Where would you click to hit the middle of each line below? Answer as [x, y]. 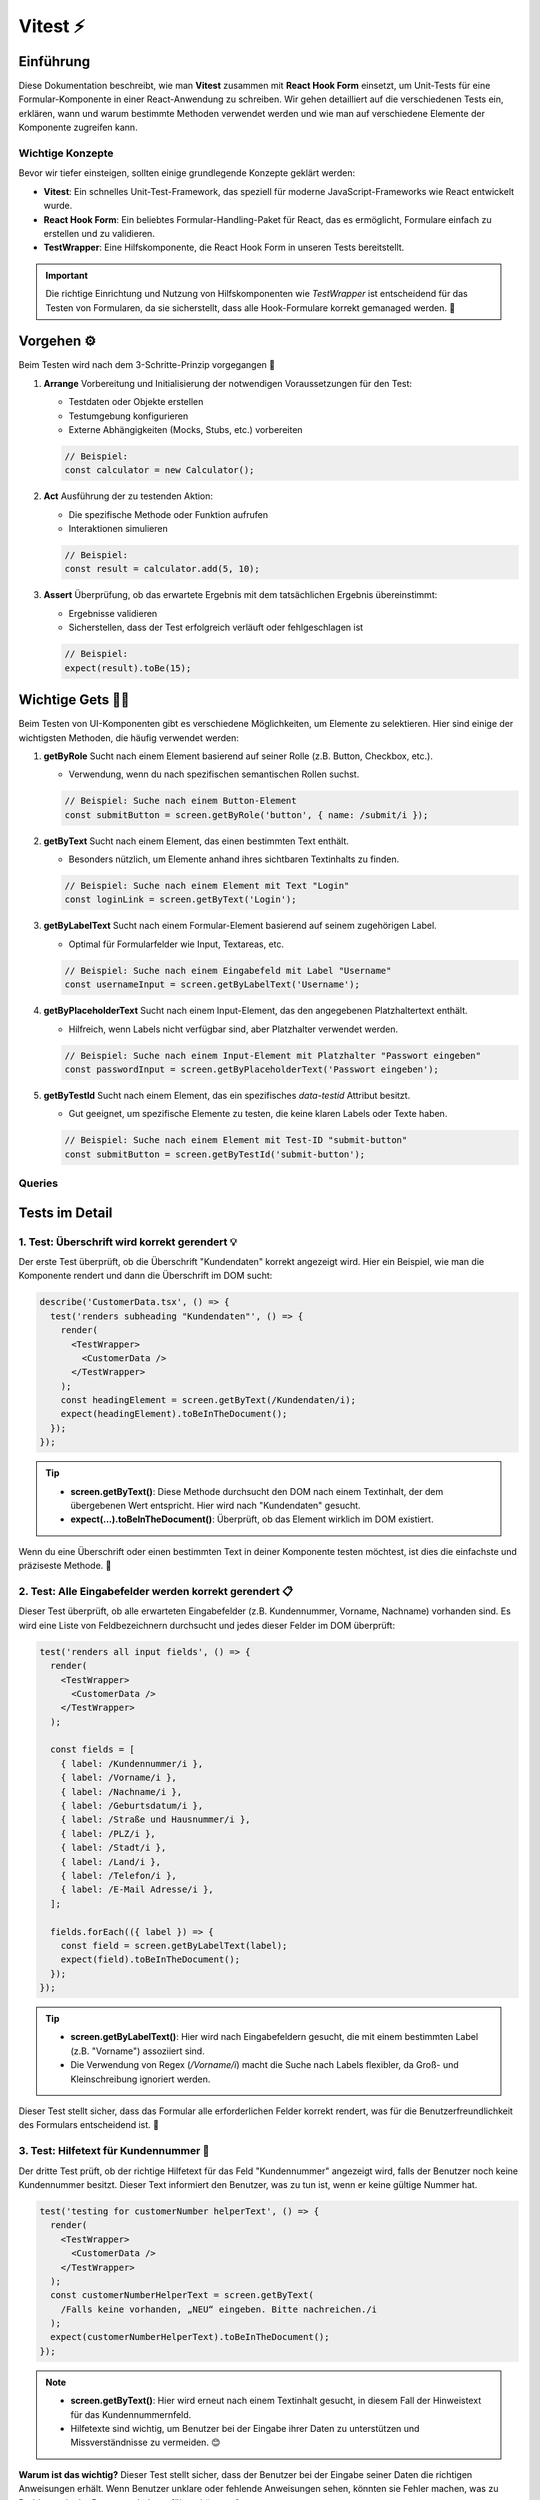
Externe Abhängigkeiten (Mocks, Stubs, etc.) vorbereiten [186, 429]
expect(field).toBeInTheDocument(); [150, 1959]
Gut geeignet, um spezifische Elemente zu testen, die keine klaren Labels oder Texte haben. [258, 1114]
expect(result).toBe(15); [128, 668]
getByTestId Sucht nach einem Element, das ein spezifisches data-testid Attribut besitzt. [227, 1095]
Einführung [54, 61]
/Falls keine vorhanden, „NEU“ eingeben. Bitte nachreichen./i [219, 2309]
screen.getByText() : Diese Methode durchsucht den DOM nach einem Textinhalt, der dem [257, 1491]
